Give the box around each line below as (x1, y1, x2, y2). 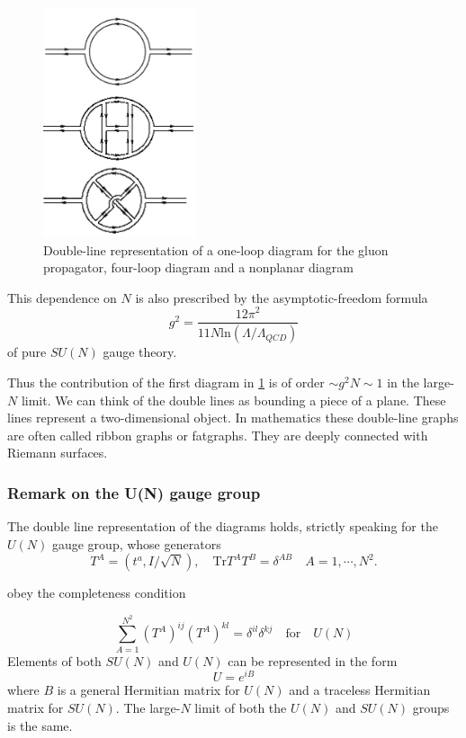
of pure (7, 342, 47, 361)
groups (412, 698, 450, 716)
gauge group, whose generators (51, 534, 221, 553)
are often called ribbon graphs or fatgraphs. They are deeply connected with (7, 425, 428, 444)
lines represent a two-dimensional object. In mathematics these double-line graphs (7, 408, 459, 427)
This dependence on (7, 288, 117, 307)
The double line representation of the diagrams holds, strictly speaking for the (7, 517, 438, 536)
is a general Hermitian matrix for (57, 680, 240, 699)
